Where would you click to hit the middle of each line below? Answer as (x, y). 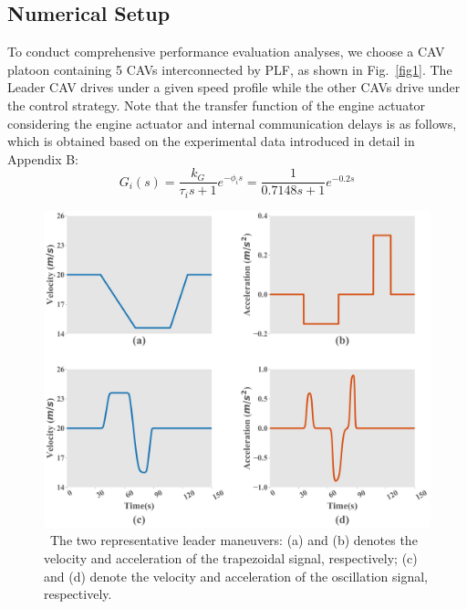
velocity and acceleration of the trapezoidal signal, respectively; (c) (231, 558)
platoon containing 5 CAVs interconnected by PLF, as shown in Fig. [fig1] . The (230, 69)
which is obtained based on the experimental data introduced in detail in (211, 141)
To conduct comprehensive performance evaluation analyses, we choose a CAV (226, 52)
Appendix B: (43, 158)
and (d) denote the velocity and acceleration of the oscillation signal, (236, 576)
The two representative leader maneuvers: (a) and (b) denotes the (233, 540)
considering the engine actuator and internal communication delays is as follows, (232, 123)
